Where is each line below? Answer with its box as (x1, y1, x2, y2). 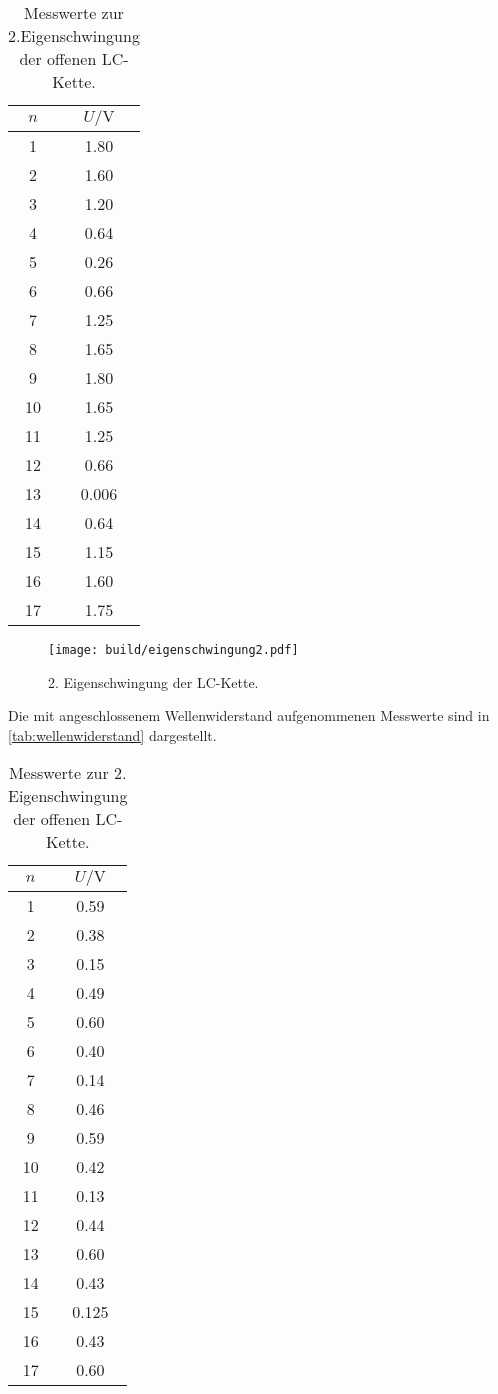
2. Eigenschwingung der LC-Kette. (48, 671, 259, 692)
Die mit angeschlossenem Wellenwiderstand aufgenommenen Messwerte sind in (8, 705, 490, 726)
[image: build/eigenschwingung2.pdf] (48, 643, 299, 657)
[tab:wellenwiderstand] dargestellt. (8, 724, 217, 745)
